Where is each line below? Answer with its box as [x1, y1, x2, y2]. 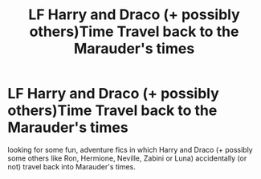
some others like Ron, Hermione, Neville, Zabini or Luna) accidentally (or [7, 153, 247, 163]
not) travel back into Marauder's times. [7, 161, 136, 171]
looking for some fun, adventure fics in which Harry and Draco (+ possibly [7, 145, 254, 154]
